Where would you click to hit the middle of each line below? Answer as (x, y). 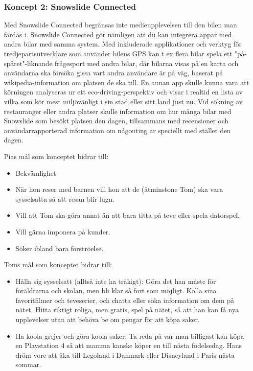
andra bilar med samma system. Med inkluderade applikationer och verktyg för (123, 44)
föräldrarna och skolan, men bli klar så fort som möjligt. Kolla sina (116, 290)
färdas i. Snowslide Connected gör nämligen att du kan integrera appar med (118, 34)
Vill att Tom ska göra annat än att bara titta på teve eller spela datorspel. (127, 215)
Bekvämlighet (36, 173)
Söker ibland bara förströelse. (59, 248)
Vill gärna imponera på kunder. (63, 231)
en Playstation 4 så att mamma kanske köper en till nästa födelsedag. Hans (129, 345)
